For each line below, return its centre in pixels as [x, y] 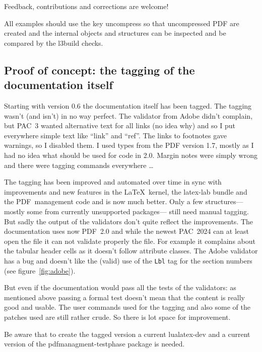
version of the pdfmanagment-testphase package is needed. [94, 344]
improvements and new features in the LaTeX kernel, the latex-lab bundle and [126, 191]
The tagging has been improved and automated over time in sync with [113, 182]
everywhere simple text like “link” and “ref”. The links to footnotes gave [116, 135]
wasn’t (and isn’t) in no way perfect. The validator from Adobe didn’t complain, [128, 115]
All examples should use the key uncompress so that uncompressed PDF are [122, 23]
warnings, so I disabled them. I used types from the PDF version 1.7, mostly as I [129, 145]
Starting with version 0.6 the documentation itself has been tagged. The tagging [128, 105]
